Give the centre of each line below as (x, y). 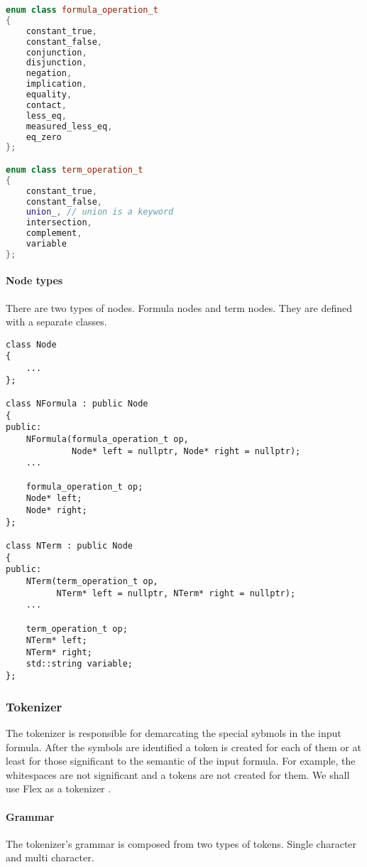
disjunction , (56, 63)
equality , (49, 95)
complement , (54, 233)
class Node (31, 344)
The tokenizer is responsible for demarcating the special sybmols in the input (174, 733)
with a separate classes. (56, 322)
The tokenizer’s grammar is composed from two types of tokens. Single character (181, 843)
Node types (34, 280)
